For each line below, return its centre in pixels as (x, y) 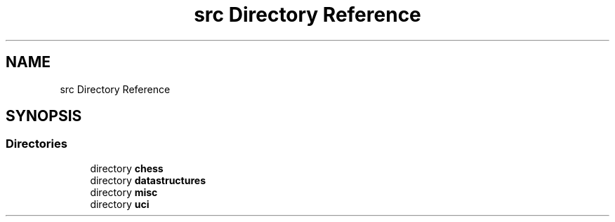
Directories (37, 144)
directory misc (124, 192)
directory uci (120, 204)
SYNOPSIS (44, 116)
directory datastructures (148, 180)
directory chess (127, 168)
